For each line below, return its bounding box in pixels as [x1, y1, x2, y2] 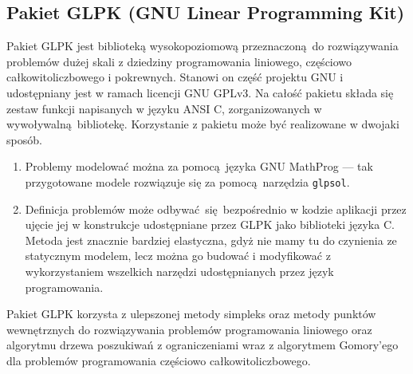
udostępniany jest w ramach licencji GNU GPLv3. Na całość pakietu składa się [6, 84, 394, 100]
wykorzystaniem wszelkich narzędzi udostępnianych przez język [25, 262, 334, 279]
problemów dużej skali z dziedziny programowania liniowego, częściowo [6, 53, 352, 69]
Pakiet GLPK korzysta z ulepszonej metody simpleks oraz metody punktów [6, 305, 376, 322]
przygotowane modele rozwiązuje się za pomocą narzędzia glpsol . [25, 173, 350, 190]
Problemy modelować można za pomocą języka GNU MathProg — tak [25, 158, 373, 175]
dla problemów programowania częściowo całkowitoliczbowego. [6, 352, 311, 368]
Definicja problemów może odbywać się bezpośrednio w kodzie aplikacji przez [25, 200, 407, 217]
